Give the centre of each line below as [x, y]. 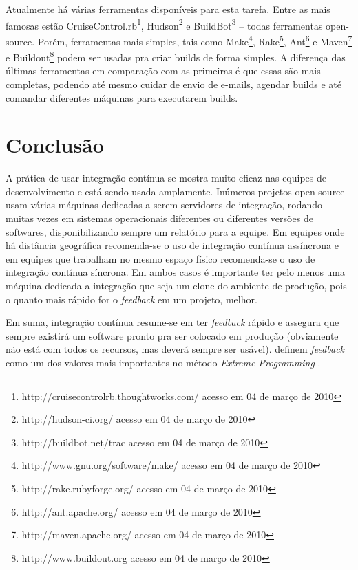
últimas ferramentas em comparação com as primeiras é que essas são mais [163, 70]
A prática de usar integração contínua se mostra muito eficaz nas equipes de [166, 178]
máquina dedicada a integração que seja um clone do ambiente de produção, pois [176, 285]
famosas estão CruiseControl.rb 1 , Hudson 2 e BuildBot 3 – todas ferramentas [164, 24]
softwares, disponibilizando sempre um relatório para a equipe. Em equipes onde [175, 231]
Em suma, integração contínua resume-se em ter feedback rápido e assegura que [172, 322]
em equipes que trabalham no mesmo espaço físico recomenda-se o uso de [160, 258]
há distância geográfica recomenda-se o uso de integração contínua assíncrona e [172, 245]
